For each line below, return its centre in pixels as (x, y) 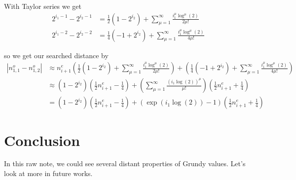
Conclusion (42, 140)
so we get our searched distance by (56, 55)
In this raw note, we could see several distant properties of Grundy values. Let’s (125, 163)
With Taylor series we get (43, 6)
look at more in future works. (48, 173)
